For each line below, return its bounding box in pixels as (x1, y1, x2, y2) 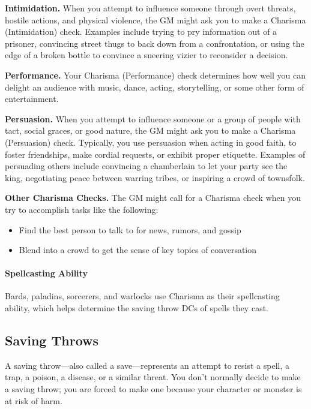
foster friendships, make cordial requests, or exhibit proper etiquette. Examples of (5, 148, 306, 160)
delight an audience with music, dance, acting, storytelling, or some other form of (5, 80, 304, 93)
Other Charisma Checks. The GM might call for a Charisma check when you (5, 191, 301, 204)
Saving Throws (5, 331, 99, 350)
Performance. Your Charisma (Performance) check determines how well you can (5, 68, 306, 81)
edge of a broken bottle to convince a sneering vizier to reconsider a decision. (5, 49, 288, 61)
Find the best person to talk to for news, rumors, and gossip (19, 223, 241, 236)
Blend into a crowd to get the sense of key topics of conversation (19, 243, 257, 256)
